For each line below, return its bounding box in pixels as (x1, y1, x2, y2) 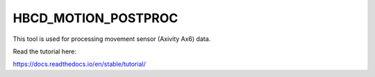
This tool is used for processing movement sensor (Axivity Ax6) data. (12, 35, 211, 43)
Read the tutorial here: (12, 47, 76, 55)
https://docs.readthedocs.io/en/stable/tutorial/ (12, 60, 146, 69)
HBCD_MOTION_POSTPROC (12, 10, 178, 26)
